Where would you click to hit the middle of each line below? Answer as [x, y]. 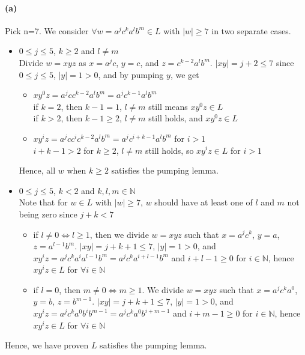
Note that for [43, 202]
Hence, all [37, 170]
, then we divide [119, 234]
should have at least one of [204, 202]
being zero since [48, 214]
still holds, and [176, 118]
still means [168, 106]
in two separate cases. [251, 30]
